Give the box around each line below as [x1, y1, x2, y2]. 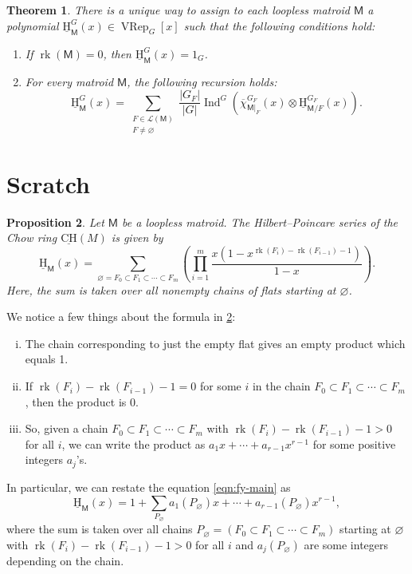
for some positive [312, 435, 396, 452]
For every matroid [25, 73, 114, 89]
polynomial [6, 17, 59, 34]
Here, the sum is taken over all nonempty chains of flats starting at [6, 281, 336, 298]
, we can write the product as [61, 435, 206, 452]
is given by [111, 229, 163, 246]
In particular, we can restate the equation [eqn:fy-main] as [6, 478, 291, 495]
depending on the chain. [6, 552, 124, 569]
